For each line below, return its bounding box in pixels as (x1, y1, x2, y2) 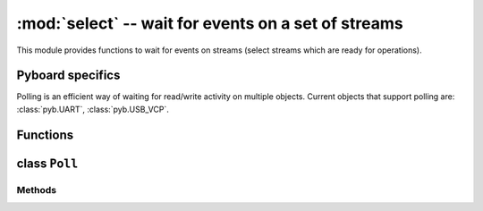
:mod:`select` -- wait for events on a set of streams (16, 13, 403, 33)
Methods (16, 183, 57, 196)
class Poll (16, 156, 79, 171)
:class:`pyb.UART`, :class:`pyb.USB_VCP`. (16, 104, 169, 114)
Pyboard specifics (16, 68, 121, 83)
